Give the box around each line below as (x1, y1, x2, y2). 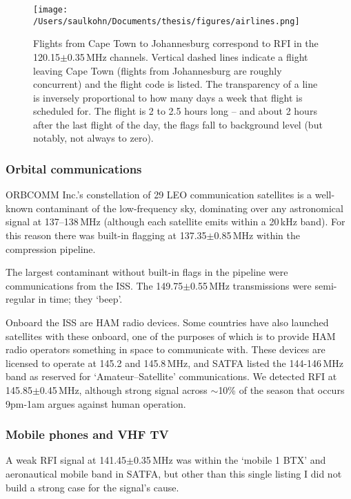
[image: (33, 5, 68, 15)
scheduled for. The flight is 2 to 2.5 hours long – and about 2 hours (33, 104, 317, 118)
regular (6, 292, 35, 306)
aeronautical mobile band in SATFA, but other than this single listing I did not (6, 467, 342, 480)
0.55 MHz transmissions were (190, 278, 312, 292)
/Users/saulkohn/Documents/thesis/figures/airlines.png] (33, 16, 300, 26)
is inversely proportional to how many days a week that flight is (33, 90, 303, 104)
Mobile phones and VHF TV (6, 426, 169, 443)
